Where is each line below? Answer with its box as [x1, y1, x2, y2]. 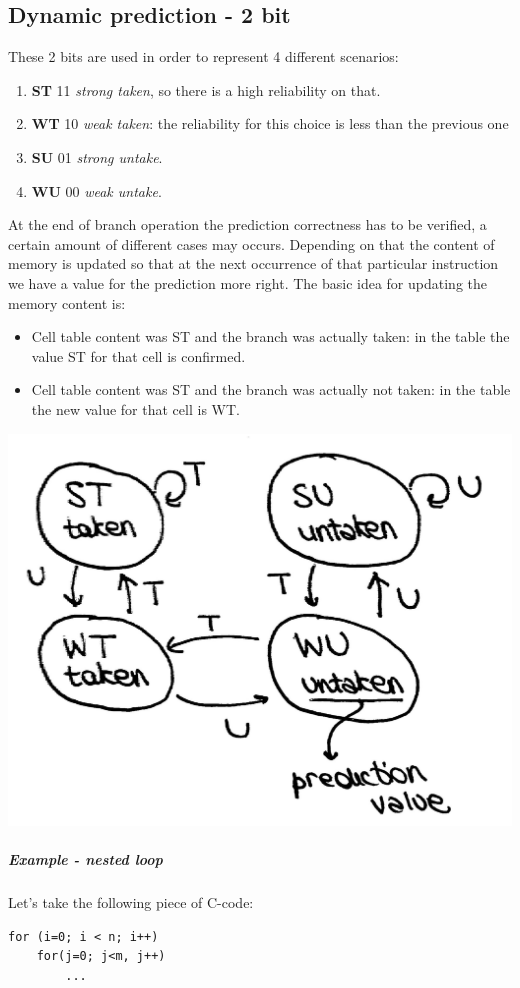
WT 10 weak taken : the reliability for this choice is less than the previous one [31, 113, 509, 134]
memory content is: [8, 292, 126, 313]
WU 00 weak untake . [31, 180, 162, 201]
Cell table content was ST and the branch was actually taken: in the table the [31, 326, 510, 347]
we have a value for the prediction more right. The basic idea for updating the [8, 272, 487, 293]
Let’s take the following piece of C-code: [8, 891, 254, 912]
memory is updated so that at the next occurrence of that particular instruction [8, 253, 499, 274]
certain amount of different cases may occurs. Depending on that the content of [8, 233, 495, 254]
